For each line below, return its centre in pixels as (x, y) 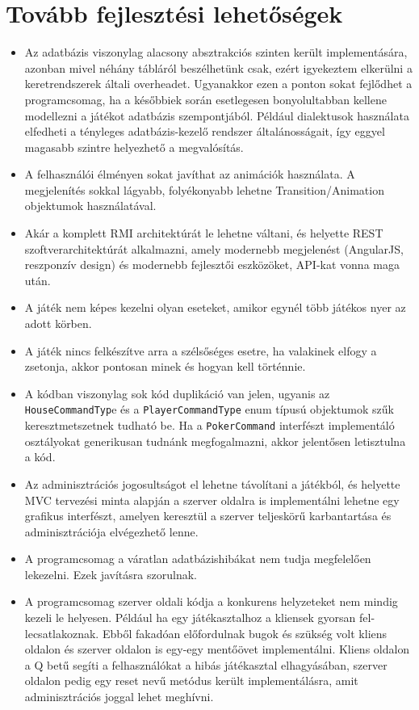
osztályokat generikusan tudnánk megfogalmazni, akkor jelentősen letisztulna (215, 441)
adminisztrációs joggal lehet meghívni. (119, 697)
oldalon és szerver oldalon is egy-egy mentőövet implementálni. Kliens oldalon (217, 649)
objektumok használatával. (90, 206)
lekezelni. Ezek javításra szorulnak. (111, 574)
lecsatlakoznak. (62, 633)
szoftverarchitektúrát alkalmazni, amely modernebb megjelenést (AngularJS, (214, 248)
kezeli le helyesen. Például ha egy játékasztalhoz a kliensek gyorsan (190, 618)
